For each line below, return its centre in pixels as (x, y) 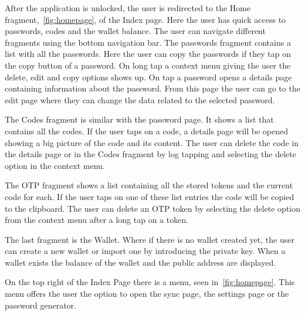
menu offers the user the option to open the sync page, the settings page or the (147, 294)
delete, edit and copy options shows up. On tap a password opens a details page (148, 77)
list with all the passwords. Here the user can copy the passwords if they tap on (148, 54)
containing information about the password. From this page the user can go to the (152, 88)
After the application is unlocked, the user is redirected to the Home (128, 8)
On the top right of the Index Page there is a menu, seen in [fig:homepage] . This (150, 282)
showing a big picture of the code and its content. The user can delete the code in (152, 142)
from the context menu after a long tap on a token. (97, 220)
